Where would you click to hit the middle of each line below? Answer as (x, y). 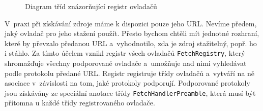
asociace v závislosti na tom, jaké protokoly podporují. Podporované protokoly (127, 83)
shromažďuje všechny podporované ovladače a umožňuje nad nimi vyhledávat (126, 63)
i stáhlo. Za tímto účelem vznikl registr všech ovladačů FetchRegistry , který (125, 53)
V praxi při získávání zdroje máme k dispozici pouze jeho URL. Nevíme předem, (131, 23)
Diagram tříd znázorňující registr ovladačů (91, 6)
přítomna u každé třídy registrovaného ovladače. (80, 103)
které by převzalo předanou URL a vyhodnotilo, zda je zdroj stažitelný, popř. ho (131, 43)
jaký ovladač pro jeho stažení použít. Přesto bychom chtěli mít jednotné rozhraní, (132, 33)
